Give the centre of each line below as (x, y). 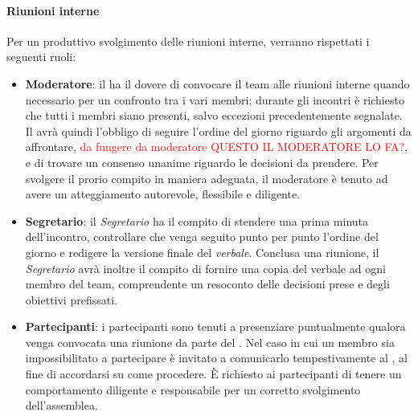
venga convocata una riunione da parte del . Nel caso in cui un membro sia (210, 342)
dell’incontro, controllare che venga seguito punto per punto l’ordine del (202, 237)
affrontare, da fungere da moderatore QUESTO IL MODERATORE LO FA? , (217, 147)
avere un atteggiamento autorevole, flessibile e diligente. (163, 194)
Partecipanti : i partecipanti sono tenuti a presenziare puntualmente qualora (215, 326)
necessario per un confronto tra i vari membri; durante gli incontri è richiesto (215, 99)
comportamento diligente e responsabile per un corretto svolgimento (193, 389)
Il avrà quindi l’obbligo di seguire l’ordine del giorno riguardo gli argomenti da (218, 131)
